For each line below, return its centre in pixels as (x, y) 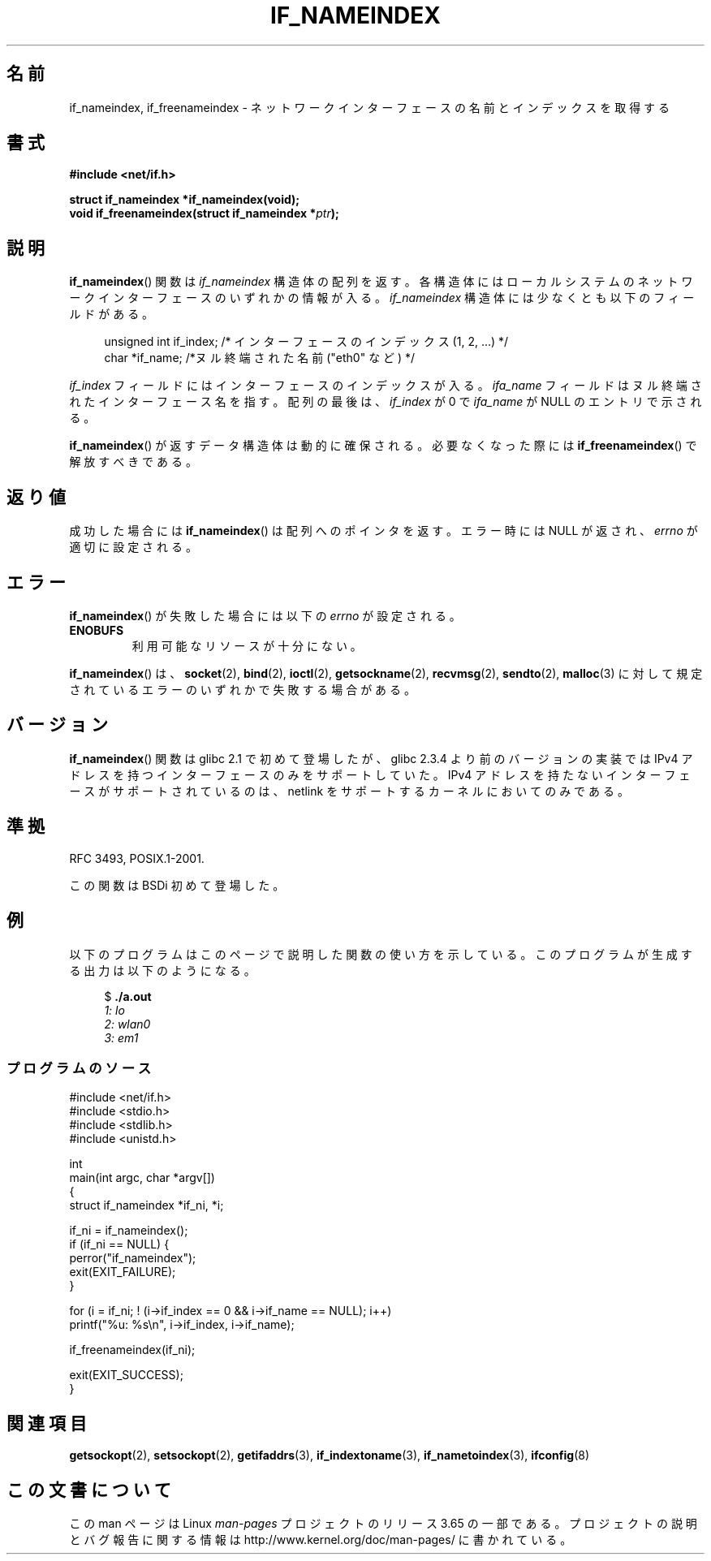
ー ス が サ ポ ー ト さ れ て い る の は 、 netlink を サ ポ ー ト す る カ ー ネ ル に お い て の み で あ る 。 (349, 791)
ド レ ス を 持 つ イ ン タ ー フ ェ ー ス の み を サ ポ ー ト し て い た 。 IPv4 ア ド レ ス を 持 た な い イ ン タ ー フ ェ (380, 774)
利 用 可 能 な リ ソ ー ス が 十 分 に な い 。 (247, 645)
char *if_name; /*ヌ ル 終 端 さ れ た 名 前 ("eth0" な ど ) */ (260, 358)
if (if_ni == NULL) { (119, 1244)
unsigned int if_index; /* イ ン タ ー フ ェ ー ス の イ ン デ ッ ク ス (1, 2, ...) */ (306, 342)
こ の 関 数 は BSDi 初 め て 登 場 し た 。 (177, 885)
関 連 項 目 (47, 1423)
